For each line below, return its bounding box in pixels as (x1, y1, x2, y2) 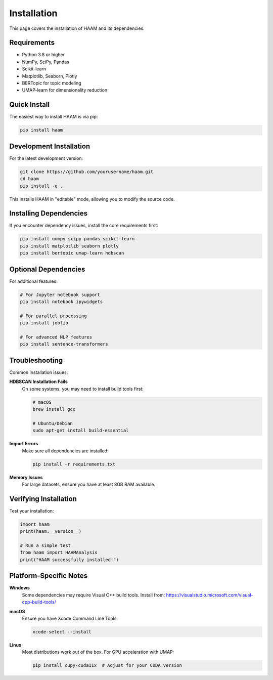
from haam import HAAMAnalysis (20, 549, 98, 556)
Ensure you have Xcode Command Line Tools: (22, 615, 118, 621)
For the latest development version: (9, 155, 83, 161)
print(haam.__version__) (20, 529, 82, 534)
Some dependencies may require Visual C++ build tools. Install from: (22, 592, 165, 598)
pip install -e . (20, 183, 63, 189)
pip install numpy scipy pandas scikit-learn (20, 236, 135, 242)
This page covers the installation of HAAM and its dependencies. (9, 25, 145, 31)
